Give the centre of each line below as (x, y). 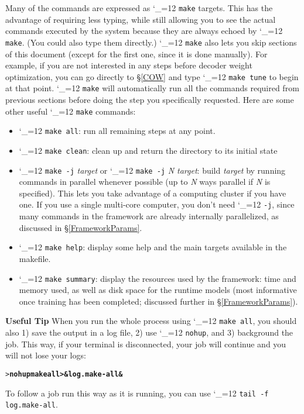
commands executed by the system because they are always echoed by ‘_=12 (144, 31)
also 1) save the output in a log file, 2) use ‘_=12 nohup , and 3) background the (149, 332)
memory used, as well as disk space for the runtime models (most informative (158, 290)
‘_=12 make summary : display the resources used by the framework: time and (158, 278)
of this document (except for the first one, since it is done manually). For (136, 54)
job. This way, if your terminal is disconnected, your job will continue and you (146, 344)
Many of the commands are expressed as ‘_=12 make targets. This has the (139, 8)
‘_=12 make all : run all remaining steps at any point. (117, 131)
